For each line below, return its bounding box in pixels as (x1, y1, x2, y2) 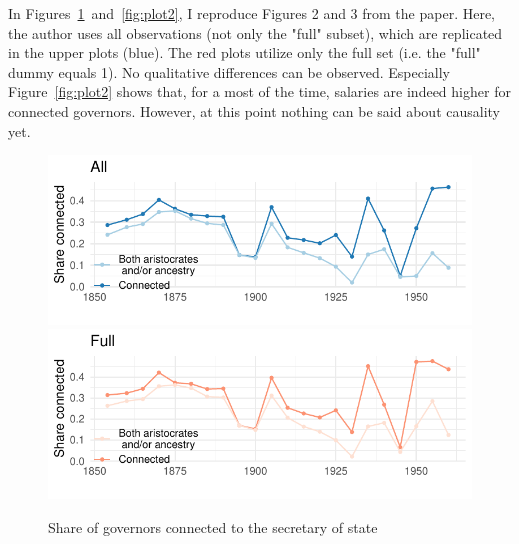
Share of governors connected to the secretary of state (48, 516, 378, 537)
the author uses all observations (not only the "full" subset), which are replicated (8, 22, 503, 43)
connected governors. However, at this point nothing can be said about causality (8, 100, 500, 121)
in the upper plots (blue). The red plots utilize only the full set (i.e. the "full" (8, 42, 481, 63)
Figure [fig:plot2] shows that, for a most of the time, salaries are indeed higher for (8, 81, 511, 102)
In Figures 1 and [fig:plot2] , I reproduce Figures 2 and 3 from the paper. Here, (8, 3, 496, 23)
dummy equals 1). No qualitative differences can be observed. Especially (8, 61, 450, 82)
